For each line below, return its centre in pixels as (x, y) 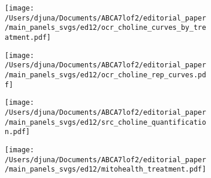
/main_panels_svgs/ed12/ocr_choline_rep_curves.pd (105, 75)
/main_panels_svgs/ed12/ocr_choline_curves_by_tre (105, 28)
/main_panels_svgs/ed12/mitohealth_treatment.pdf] (105, 170)
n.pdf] (17, 132)
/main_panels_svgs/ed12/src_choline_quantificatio (105, 122)
